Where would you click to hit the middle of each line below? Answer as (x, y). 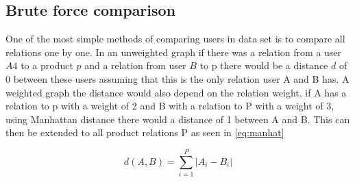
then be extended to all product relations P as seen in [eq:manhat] (145, 132)
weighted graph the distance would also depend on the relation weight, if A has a (176, 92)
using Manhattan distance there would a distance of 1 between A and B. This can (178, 119)
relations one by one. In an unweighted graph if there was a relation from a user (174, 52)
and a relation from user (135, 65)
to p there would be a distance (264, 65)
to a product (47, 65)
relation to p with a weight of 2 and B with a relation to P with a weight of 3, (170, 106)
